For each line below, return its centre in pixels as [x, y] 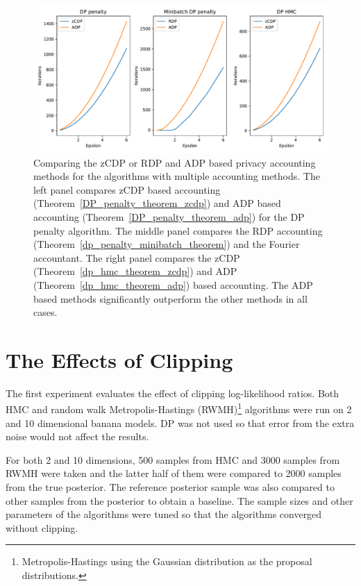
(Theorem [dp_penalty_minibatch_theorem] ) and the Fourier [167, 244]
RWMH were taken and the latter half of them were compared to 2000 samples [174, 473]
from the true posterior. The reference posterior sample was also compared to [170, 487]
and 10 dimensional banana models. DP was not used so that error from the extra [180, 422]
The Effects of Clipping [119, 359]
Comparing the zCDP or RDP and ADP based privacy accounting [175, 162]
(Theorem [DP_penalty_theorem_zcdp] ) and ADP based [157, 203]
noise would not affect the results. [77, 436]
